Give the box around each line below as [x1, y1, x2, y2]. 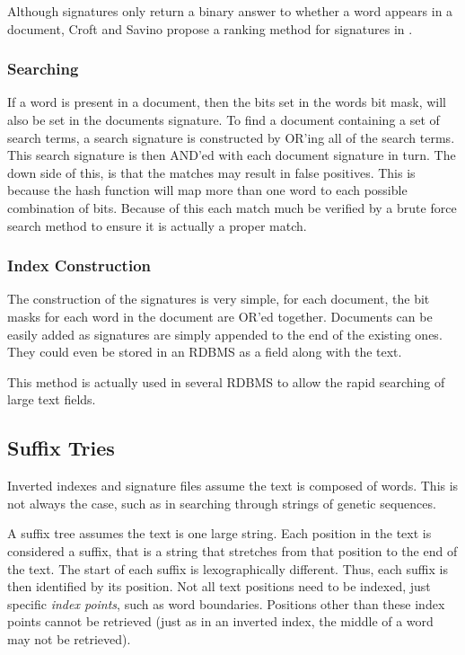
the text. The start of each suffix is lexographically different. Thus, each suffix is [7, 559, 448, 578]
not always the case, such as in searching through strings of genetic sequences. [7, 493, 436, 512]
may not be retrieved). [7, 629, 131, 648]
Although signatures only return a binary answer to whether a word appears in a [7, 2, 453, 20]
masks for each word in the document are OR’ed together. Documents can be [7, 306, 433, 325]
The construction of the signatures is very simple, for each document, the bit [7, 289, 430, 308]
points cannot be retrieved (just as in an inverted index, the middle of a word [7, 612, 434, 631]
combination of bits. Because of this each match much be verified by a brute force [7, 198, 457, 217]
